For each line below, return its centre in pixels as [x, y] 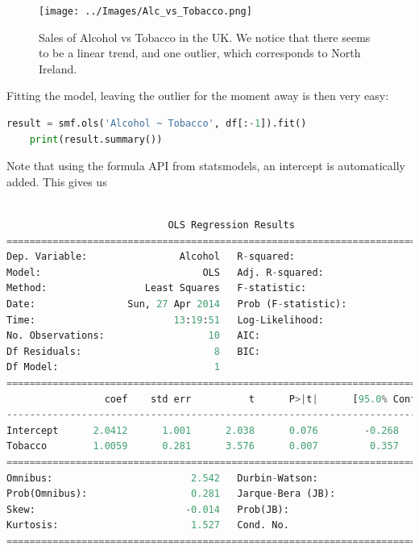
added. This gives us [57, 181]
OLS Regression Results [231, 225]
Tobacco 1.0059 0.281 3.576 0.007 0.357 [203, 446]
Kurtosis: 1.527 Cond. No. [148, 525]
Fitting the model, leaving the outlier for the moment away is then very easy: [198, 96]
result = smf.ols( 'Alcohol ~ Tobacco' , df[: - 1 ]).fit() [157, 124]
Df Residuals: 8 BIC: [134, 351]
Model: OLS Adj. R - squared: [165, 272]
